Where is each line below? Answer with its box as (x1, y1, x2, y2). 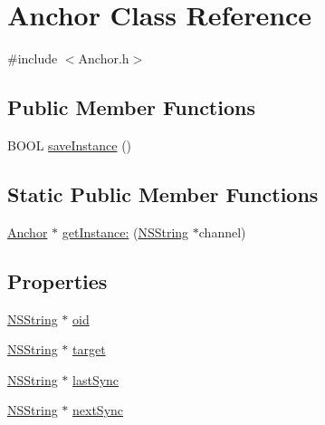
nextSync (72, 401, 124, 420)
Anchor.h (78, 49, 129, 68)
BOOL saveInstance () (7, 135, 132, 154)
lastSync (72, 370, 119, 389)
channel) (198, 222, 246, 241)
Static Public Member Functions (7, 179, 319, 208)
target (72, 340, 106, 359)
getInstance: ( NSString (62, 222, 189, 241)
